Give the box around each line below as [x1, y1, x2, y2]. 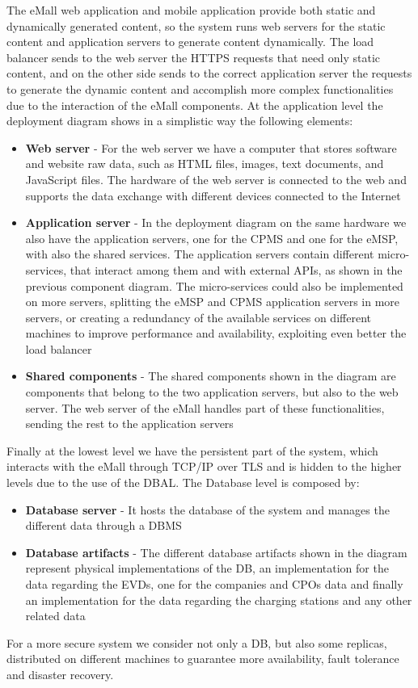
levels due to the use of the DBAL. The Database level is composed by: [6, 474, 360, 491]
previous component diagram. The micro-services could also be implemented [25, 277, 403, 294]
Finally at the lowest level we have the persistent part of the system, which [6, 442, 378, 459]
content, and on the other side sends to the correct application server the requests [6, 65, 412, 82]
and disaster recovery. [6, 665, 114, 682]
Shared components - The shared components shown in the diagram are [25, 367, 396, 384]
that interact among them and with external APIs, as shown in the [70, 261, 403, 278]
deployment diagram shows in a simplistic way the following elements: [6, 112, 353, 129]
